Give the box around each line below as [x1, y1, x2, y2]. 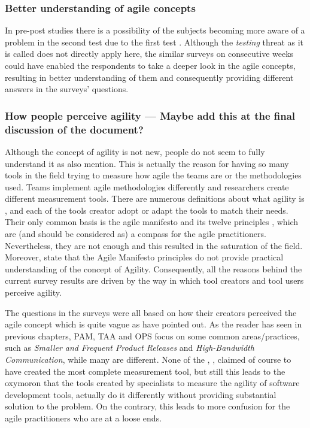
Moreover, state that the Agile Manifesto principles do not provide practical [5, 251, 284, 263]
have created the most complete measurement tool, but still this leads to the [5, 365, 285, 377]
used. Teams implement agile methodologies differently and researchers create [5, 180, 289, 193]
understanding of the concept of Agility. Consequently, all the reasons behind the [5, 262, 302, 275]
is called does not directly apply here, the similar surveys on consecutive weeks [5, 47, 294, 60]
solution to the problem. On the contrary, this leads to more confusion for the [5, 400, 290, 412]
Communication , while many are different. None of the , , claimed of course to [5, 353, 291, 366]
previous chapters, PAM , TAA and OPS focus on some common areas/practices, [5, 329, 300, 342]
